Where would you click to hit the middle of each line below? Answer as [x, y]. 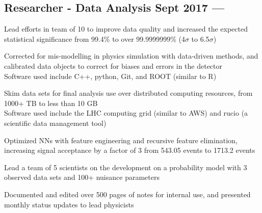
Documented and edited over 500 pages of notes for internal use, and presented [127, 194]
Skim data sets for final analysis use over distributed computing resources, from [128, 93]
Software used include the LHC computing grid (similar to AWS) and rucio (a [126, 113]
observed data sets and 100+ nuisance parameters [82, 177]
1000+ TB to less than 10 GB [51, 103]
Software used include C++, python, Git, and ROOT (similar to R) [110, 76]
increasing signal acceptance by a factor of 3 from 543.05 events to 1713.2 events [130, 150]
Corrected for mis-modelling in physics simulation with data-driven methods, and [131, 56]
